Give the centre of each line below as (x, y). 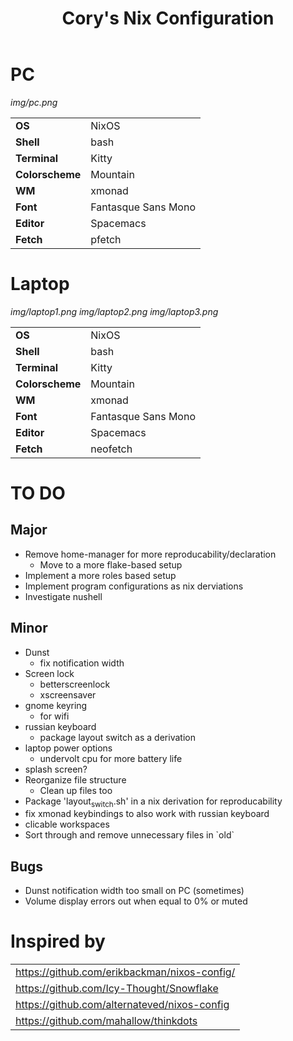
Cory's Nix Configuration (168, 18)
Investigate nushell (63, 596)
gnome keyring (56, 705)
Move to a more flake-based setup (111, 564)
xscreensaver (68, 694)
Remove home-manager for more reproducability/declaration (150, 554)
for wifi (54, 716)
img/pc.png (34, 102)
